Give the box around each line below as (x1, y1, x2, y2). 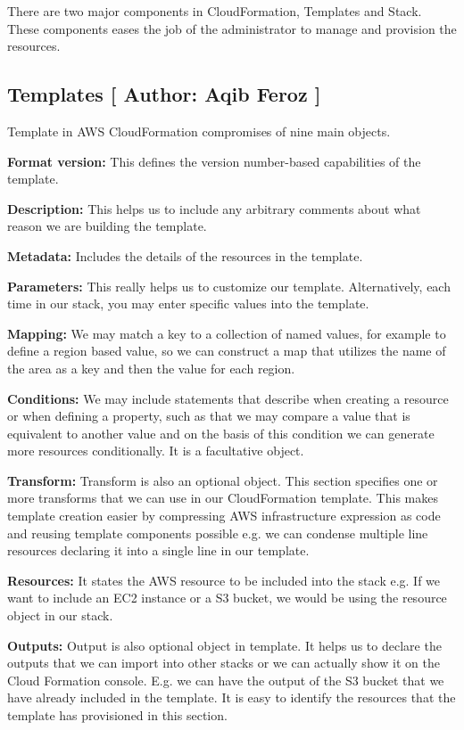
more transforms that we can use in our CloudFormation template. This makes (7, 488, 438, 507)
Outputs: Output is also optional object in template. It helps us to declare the (7, 636, 442, 654)
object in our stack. (7, 606, 113, 625)
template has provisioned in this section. (7, 706, 228, 725)
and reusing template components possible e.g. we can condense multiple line (7, 523, 428, 542)
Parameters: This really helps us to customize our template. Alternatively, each (7, 276, 451, 295)
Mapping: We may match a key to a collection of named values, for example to (7, 324, 446, 342)
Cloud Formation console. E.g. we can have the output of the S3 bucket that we (7, 670, 444, 689)
